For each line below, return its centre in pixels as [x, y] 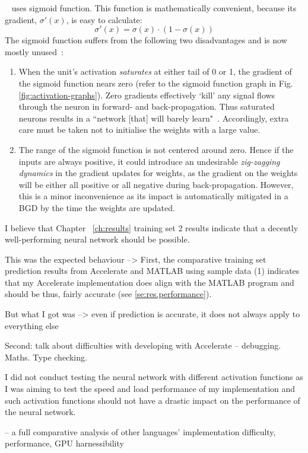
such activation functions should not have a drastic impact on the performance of [153, 400]
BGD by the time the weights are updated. [97, 207]
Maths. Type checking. [46, 357]
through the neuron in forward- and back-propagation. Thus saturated [147, 106]
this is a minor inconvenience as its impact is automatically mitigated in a [153, 196]
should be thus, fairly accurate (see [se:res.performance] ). [108, 294]
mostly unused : [34, 51]
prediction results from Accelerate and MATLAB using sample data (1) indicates [152, 271]
